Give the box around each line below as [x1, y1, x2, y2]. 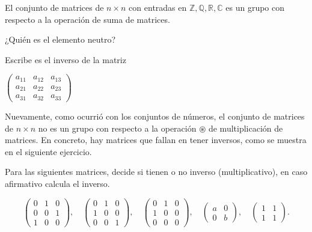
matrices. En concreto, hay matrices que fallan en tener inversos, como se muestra [5, 133, 307, 146]
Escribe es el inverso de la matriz [5, 53, 126, 66]
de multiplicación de [208, 121, 283, 134]
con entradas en [129, 1, 187, 13]
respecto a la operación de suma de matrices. [5, 13, 170, 25]
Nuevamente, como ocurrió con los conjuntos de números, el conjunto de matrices [5, 109, 305, 122]
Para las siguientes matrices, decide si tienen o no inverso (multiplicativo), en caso [5, 165, 308, 178]
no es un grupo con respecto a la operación [38, 121, 197, 134]
